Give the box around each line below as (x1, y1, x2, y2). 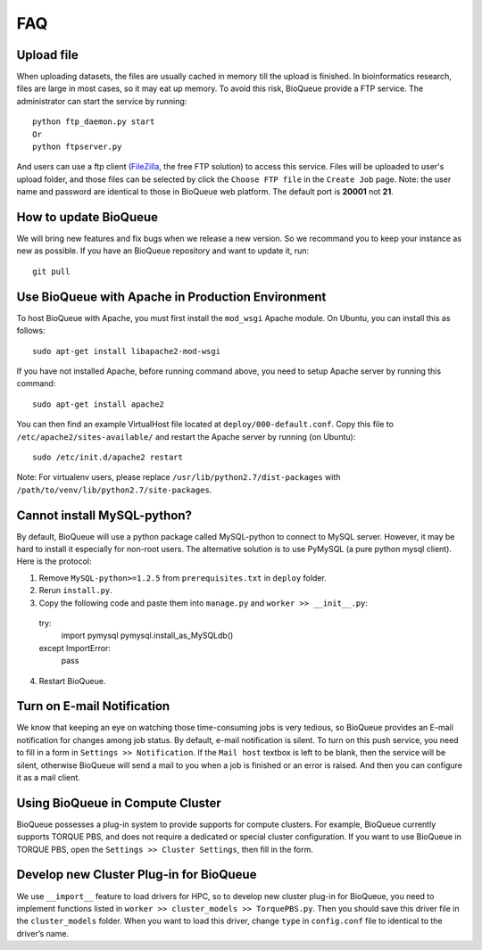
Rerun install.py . (38, 585, 113, 596)
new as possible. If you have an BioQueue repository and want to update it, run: (16, 245, 310, 256)
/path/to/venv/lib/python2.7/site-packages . (16, 484, 212, 495)
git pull (32, 266, 71, 277)
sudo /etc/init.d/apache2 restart (32, 451, 183, 462)
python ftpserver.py (32, 142, 122, 152)
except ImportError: (38, 642, 112, 653)
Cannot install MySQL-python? (16, 508, 192, 523)
